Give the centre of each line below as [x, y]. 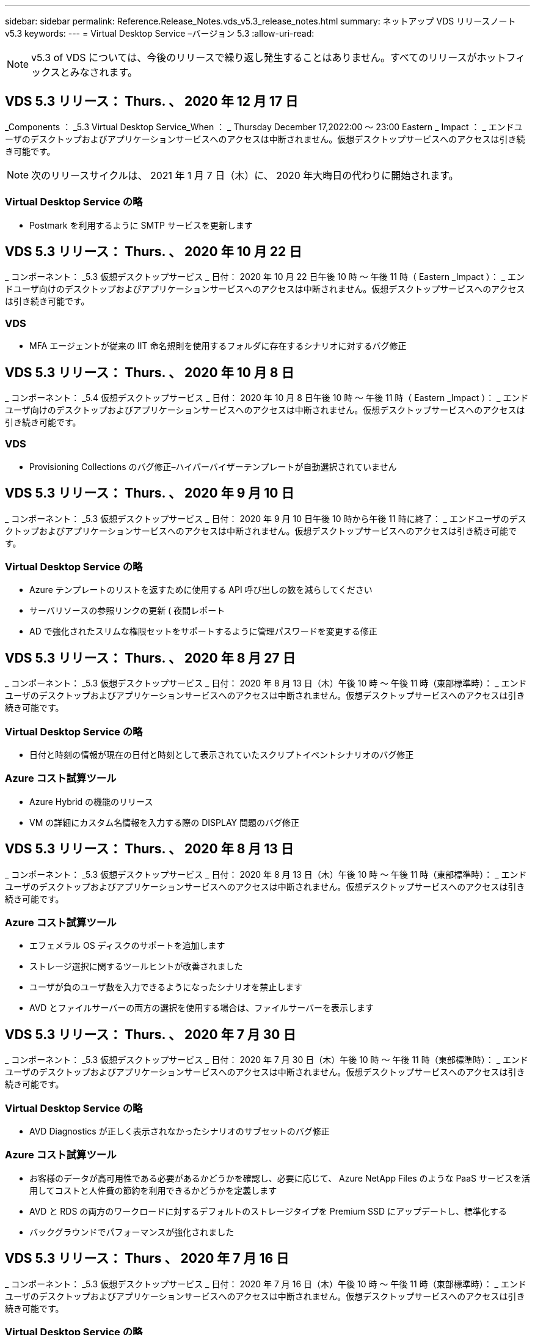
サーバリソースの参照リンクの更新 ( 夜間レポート [127, 611]
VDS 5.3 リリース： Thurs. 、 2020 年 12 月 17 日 [152, 101]
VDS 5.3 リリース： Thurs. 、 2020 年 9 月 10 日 [150, 493]
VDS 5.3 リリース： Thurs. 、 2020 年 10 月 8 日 [150, 372]
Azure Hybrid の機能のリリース [91, 801]
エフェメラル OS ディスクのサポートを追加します [127, 946]
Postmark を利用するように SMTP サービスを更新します [141, 225]
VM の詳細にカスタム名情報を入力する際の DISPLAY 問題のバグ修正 [164, 822]
